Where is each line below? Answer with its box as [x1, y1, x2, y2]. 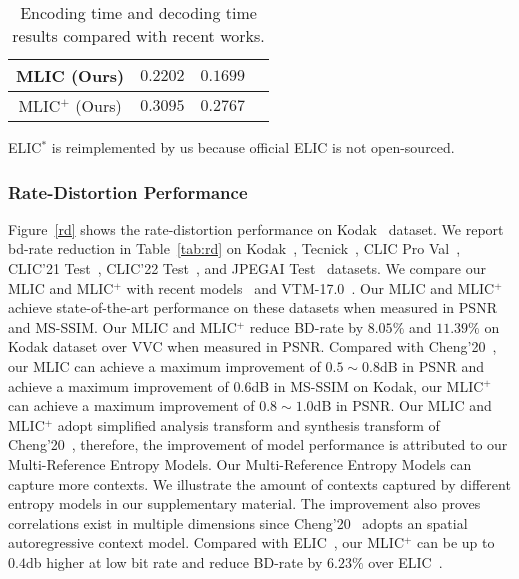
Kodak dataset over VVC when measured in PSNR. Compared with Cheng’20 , [8, 336, 497, 357]
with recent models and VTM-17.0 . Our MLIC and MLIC [126, 277, 495, 298]
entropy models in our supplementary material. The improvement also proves [8, 493, 481, 514]
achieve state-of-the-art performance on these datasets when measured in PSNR [8, 297, 497, 318]
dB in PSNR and [379, 355, 485, 376]
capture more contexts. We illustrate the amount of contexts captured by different [8, 473, 511, 494]
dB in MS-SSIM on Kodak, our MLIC [251, 375, 484, 396]
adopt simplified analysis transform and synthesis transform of [57, 414, 440, 435]
